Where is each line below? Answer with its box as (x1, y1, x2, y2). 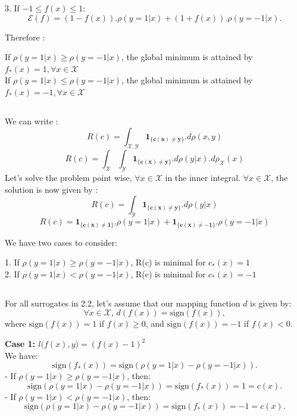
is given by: (250, 296, 292, 309)
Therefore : (5, 30, 45, 43)
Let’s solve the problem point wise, (5, 171, 132, 184)
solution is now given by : (5, 183, 98, 195)
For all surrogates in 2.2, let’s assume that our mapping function (5, 296, 240, 309)
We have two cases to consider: (5, 236, 117, 248)
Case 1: (5, 337, 36, 349)
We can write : (5, 114, 58, 127)
